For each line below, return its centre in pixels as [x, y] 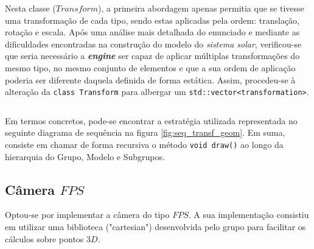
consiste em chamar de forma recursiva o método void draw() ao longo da [144, 144]
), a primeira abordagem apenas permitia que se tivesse [201, 8]
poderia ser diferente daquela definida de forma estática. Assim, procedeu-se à [150, 79]
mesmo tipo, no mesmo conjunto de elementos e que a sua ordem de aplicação [150, 67]
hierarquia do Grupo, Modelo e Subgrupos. [85, 156]
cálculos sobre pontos [44, 238]
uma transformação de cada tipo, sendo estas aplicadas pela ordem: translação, [152, 20]
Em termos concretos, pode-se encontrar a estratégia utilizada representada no [151, 120]
